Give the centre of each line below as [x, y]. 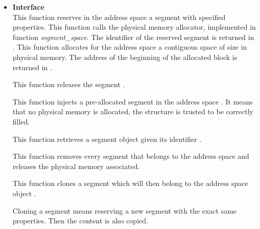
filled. [21, 121]
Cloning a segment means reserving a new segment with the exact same [125, 210]
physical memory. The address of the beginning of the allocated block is [125, 57]
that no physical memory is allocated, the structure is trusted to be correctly [133, 111]
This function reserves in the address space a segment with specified [119, 17]
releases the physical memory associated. [76, 166]
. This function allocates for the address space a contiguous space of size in [130, 47]
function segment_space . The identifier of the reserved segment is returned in [133, 37]
